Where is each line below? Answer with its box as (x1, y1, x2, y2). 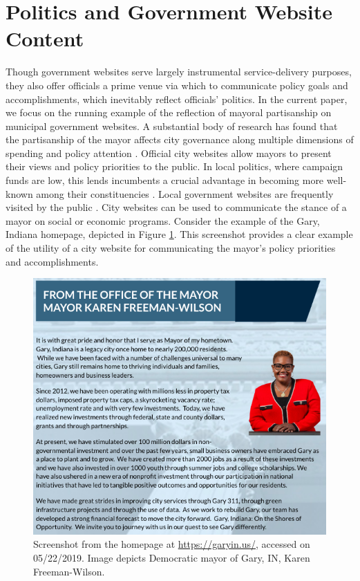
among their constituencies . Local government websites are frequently (36, 186, 334, 201)
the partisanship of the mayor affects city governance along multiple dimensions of (6, 132, 354, 147)
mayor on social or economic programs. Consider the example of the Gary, (6, 213, 320, 228)
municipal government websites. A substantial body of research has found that (6, 118, 338, 133)
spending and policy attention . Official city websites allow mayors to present (6, 145, 332, 160)
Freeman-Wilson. (33, 564, 105, 578)
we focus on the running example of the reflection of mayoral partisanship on (6, 105, 332, 120)
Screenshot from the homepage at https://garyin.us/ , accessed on (33, 537, 310, 551)
